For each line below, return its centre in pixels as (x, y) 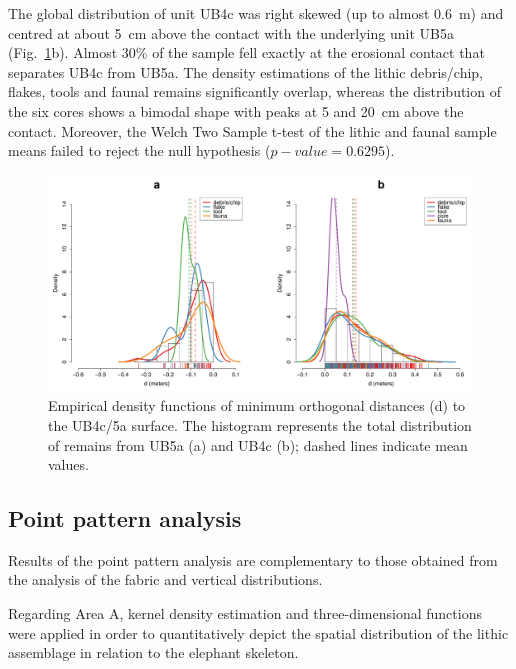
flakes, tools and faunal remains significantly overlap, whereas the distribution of (254, 91)
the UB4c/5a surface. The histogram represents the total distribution (260, 424)
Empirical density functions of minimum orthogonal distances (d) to (257, 405)
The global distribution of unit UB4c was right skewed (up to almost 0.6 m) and (256, 13)
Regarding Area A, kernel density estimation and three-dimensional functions (245, 613)
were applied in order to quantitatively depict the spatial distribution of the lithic (258, 632)
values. (68, 464)
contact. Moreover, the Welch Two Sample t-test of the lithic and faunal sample (252, 130)
